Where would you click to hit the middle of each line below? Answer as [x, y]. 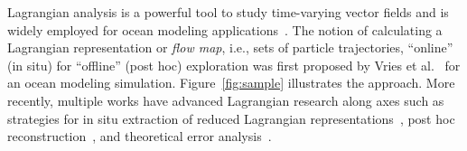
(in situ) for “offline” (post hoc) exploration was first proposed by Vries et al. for [234, 65]
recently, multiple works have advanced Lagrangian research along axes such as [226, 100]
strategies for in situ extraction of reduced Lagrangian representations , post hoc [231, 118]
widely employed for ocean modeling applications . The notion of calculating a [225, 29]
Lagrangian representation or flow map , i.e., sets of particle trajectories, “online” [230, 47]
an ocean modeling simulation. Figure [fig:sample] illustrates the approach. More [231, 83]
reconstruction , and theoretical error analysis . [140, 136]
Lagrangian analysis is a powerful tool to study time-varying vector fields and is [228, 12]
